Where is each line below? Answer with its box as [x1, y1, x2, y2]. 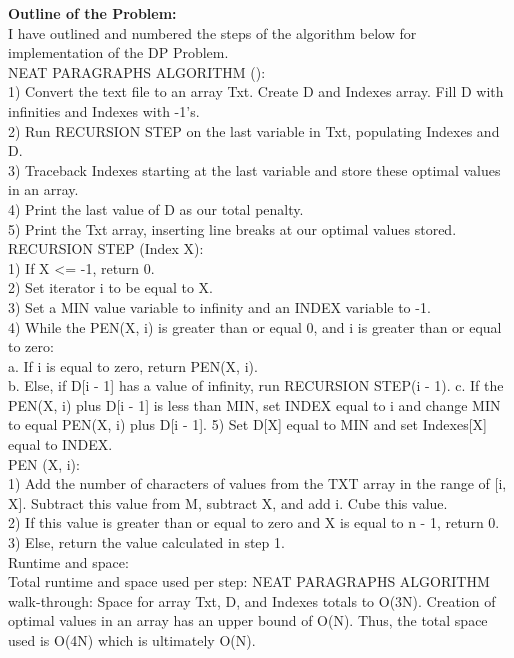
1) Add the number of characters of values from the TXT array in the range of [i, [8, 473, 507, 494]
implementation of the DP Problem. [8, 42, 229, 63]
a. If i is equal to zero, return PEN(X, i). [8, 355, 258, 376]
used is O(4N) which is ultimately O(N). [8, 630, 256, 650]
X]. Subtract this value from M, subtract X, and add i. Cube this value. [8, 492, 448, 513]
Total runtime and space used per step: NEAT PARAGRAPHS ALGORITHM [8, 571, 490, 592]
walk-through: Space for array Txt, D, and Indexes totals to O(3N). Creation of [8, 590, 496, 611]
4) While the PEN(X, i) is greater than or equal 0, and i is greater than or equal [8, 316, 502, 337]
